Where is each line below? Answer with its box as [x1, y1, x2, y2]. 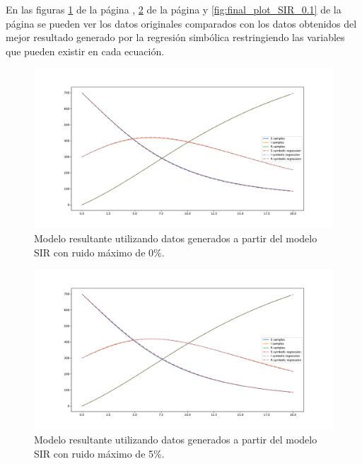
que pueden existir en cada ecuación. [6, 43, 165, 58]
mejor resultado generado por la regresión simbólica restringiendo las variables [6, 30, 345, 45]
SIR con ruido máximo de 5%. [34, 446, 165, 460]
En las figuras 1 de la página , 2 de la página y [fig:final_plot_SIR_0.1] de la [6, 2, 341, 16]
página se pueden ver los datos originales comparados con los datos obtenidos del [6, 16, 357, 30]
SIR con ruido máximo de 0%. [34, 244, 165, 259]
